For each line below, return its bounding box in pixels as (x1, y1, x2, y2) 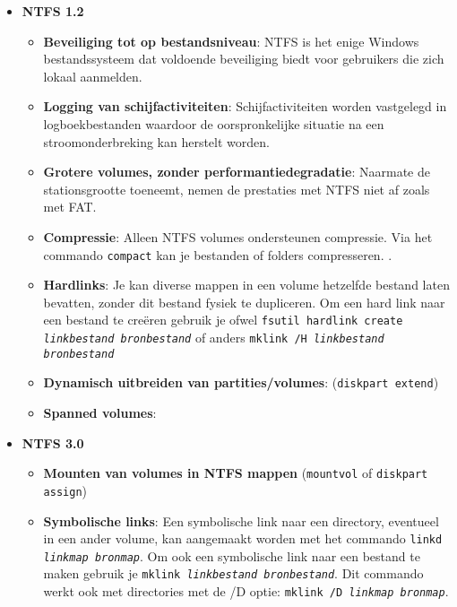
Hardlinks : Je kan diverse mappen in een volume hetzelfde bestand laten (43, 275, 450, 294)
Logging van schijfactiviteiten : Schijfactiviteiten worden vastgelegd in (43, 97, 447, 116)
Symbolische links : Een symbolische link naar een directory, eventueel (43, 511, 439, 530)
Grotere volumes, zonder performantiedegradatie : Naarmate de (43, 162, 430, 181)
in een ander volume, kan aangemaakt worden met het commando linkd (43, 529, 443, 548)
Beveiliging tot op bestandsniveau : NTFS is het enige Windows (43, 31, 419, 50)
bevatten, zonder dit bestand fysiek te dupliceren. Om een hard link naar (43, 292, 445, 311)
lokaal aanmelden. (43, 66, 142, 85)
